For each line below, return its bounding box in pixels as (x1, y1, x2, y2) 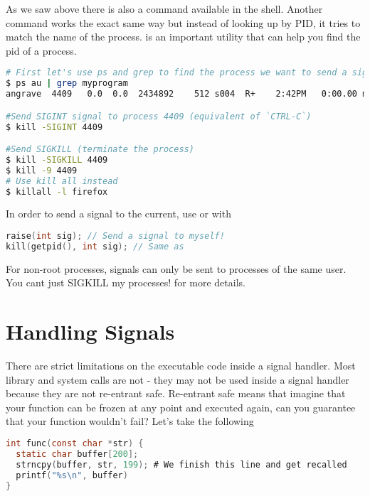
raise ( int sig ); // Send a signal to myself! (6, 231, 225, 242)
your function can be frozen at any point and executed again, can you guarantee (6, 399, 356, 414)
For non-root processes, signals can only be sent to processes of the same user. (6, 261, 347, 276)
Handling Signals (6, 317, 175, 346)
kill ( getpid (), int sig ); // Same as (6, 241, 184, 252)
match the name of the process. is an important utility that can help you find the (6, 29, 361, 44)
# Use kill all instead (6, 176, 118, 186)
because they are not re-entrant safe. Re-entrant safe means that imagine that (6, 386, 346, 401)
